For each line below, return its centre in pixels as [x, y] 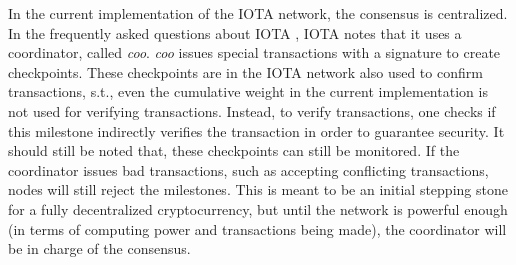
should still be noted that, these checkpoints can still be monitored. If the [234, 150]
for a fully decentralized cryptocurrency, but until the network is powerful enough [258, 208]
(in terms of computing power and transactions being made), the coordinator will [257, 228]
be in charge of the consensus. [99, 248]
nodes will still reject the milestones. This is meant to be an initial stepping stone [258, 189]
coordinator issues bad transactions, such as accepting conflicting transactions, [248, 169]
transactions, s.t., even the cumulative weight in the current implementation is [248, 91]
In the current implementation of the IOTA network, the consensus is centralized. [258, 13]
